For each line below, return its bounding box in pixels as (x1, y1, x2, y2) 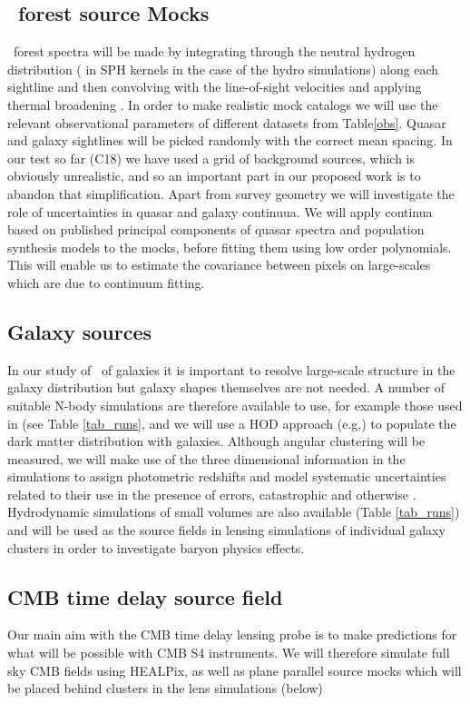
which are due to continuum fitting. (7, 273, 205, 292)
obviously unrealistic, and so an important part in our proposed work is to (7, 166, 421, 185)
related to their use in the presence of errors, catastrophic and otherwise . (7, 484, 416, 503)
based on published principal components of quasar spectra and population (7, 220, 425, 239)
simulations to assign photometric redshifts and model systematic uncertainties (7, 467, 446, 486)
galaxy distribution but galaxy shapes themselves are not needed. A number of (7, 378, 445, 397)
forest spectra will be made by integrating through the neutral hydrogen (13, 42, 416, 61)
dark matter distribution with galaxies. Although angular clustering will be (7, 431, 426, 451)
